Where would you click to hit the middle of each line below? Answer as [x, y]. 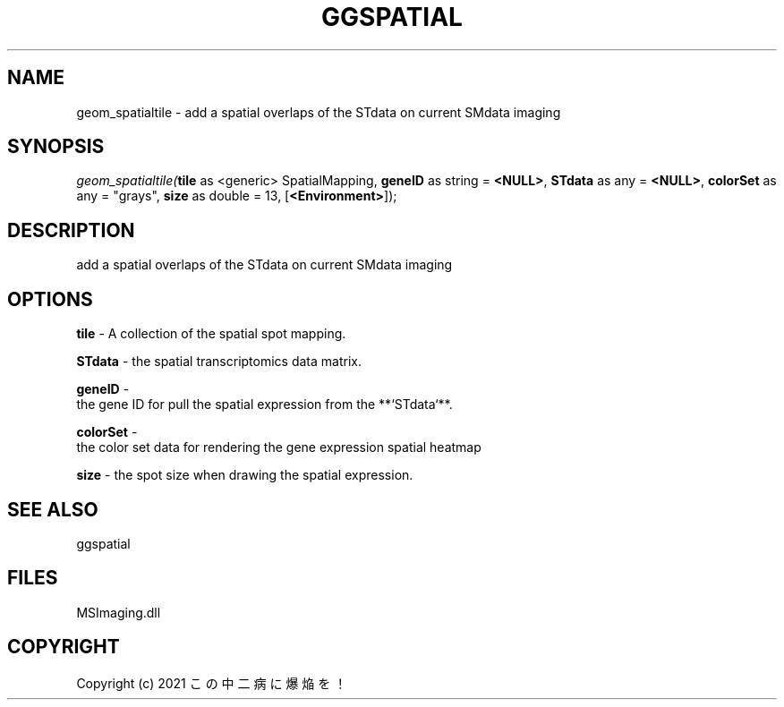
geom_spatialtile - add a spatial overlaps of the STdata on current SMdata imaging [319, 112]
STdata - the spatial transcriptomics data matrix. [219, 362]
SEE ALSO [53, 509]
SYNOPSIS [56, 147]
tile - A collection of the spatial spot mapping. [211, 334]
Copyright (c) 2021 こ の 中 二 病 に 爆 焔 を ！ [212, 683]
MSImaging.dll [119, 612]
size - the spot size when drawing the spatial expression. [245, 475]
